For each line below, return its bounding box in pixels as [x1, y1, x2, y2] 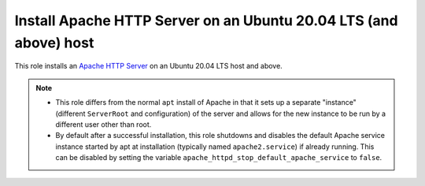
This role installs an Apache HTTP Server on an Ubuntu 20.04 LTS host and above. [14, 61, 283, 71]
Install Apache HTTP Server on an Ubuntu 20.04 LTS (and [14, 12, 398, 29]
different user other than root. [55, 119, 152, 129]
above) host [14, 34, 94, 51]
